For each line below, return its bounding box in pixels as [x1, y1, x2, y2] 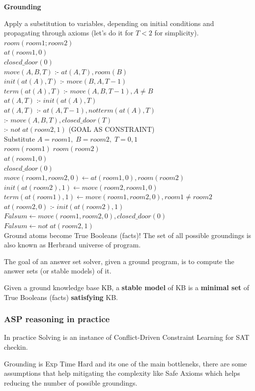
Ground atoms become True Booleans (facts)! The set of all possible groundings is [4, 230, 252, 240]
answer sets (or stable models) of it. [4, 266, 112, 276]
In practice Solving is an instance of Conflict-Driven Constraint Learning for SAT [4, 332, 250, 342]
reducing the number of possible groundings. [4, 377, 138, 388]
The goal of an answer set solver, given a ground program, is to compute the [4, 256, 234, 266]
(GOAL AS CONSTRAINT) [68, 124, 155, 134]
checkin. [4, 342, 28, 352]
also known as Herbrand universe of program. [4, 240, 141, 250]
